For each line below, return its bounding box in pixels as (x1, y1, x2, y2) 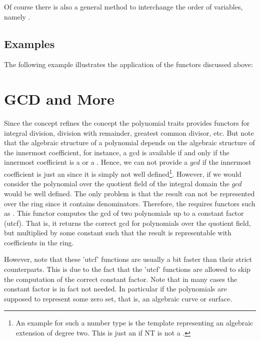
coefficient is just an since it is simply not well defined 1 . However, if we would (4, 167, 241, 179)
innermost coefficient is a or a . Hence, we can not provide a (4, 157, 188, 167)
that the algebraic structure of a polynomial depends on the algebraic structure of (4, 137, 255, 148)
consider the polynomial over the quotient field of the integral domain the (4, 178, 229, 189)
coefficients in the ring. (4, 237, 74, 247)
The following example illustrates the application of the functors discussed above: (4, 59, 253, 70)
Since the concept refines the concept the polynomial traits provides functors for (4, 118, 250, 128)
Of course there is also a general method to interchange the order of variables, (4, 2, 243, 12)
